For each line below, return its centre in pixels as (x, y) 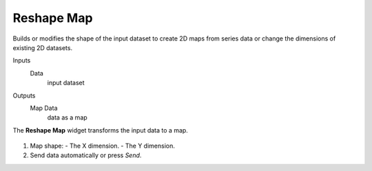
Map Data (44, 108)
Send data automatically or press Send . (86, 155)
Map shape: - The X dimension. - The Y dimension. (102, 146)
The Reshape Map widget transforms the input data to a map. (101, 130)
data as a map (67, 117)
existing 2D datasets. (42, 47)
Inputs (22, 60)
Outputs (24, 95)
